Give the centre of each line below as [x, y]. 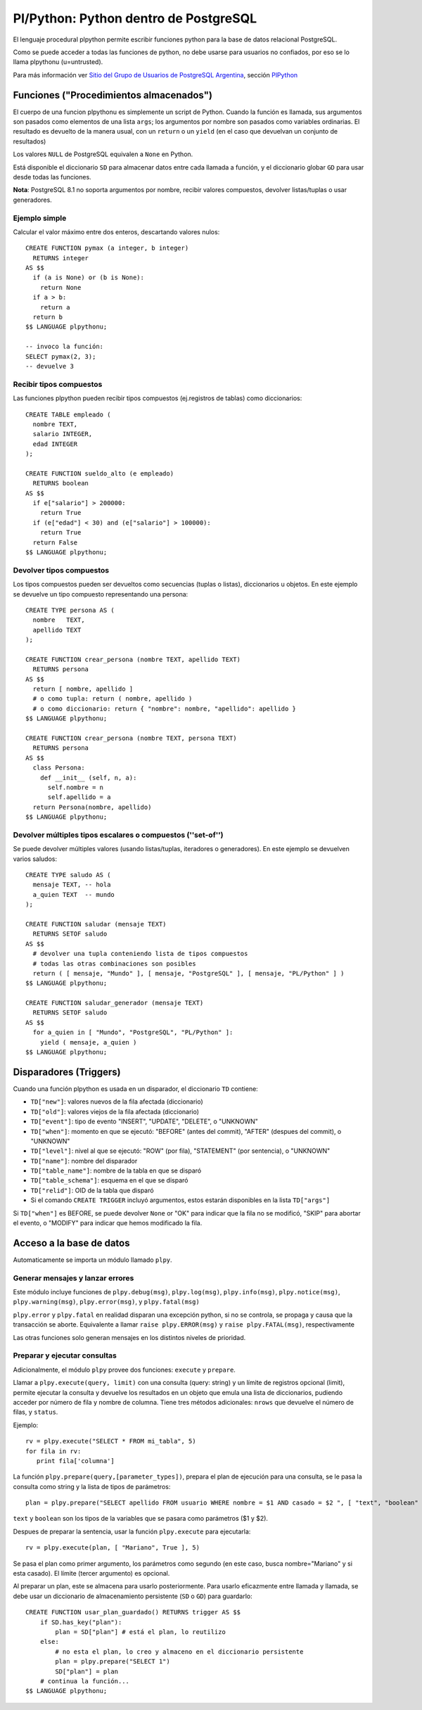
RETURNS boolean [61, 483]
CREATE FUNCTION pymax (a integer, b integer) [107, 248]
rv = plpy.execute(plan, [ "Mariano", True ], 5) [113, 1548]
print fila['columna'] [76, 1461]
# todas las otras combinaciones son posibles [114, 963]
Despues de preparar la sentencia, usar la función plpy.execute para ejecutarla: [132, 1531]
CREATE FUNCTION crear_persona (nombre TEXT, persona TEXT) [131, 738]
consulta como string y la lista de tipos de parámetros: [92, 1486]
